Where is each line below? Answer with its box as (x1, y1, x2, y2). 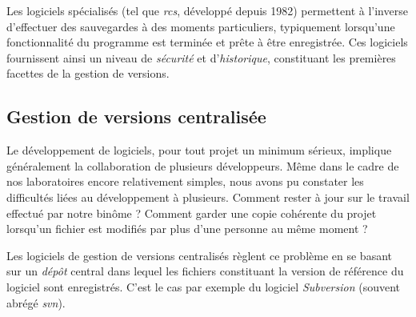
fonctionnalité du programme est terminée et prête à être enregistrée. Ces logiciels (6, 34, 408, 50)
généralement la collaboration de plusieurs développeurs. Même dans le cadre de (6, 157, 399, 174)
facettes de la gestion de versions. (6, 65, 170, 82)
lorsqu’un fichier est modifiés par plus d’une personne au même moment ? (6, 220, 368, 237)
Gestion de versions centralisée (6, 104, 266, 129)
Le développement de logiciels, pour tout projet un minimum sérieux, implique (6, 142, 392, 158)
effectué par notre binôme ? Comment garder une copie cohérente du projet (6, 204, 377, 221)
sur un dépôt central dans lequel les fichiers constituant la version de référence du (6, 263, 404, 279)
